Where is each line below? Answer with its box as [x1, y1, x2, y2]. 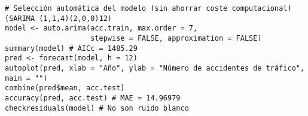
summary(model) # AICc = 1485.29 [5, 44, 138, 53]
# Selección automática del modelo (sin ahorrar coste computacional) [5, 4, 292, 13]
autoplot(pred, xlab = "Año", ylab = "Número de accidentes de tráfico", [5, 63, 305, 72]
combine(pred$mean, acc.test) [5, 84, 125, 93]
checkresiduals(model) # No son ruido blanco [5, 103, 189, 112]
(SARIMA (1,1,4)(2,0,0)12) [5, 14, 112, 23]
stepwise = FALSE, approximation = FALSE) [90, 33, 262, 42]
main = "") [5, 74, 48, 83]
